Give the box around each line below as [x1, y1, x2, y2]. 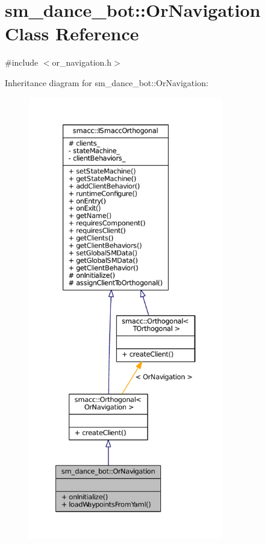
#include [5, 56, 39, 69]
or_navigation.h [52, 56, 112, 69]
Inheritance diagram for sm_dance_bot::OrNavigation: [5, 76, 208, 89]
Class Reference [5, 21, 139, 46]
